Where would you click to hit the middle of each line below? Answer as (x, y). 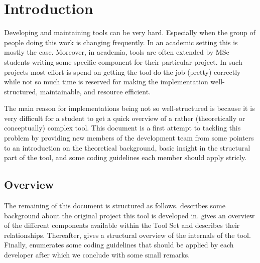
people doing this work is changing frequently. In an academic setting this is (121, 42)
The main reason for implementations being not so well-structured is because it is (129, 108)
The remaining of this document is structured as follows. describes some (115, 206)
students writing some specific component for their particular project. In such (123, 61)
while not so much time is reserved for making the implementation (106, 82)
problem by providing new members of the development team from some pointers (129, 138)
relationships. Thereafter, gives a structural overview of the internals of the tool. (127, 235)
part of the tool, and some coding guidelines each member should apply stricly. (125, 157)
